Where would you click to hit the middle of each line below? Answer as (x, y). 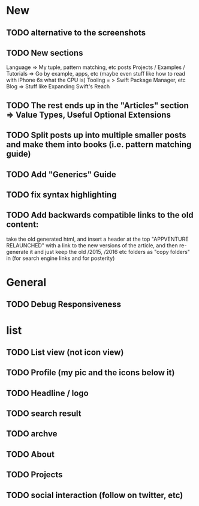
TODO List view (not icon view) (65, 352)
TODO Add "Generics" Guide (61, 174)
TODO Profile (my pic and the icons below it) (91, 373)
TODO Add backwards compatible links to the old (100, 215)
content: (22, 225)
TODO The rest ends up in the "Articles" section (97, 105)
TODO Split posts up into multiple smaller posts (97, 135)
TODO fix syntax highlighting (61, 195)
